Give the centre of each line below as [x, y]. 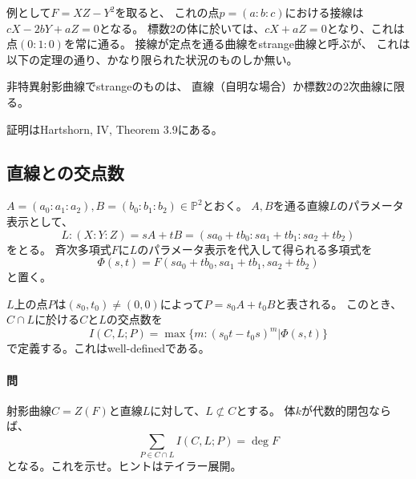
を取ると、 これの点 [167, 12]
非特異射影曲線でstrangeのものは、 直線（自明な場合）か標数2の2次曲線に [200, 86]
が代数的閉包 [335, 410]
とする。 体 [266, 410]
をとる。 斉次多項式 [59, 249]
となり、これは [366, 28]
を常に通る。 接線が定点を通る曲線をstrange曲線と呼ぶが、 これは [237, 44]
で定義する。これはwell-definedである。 [108, 348]
